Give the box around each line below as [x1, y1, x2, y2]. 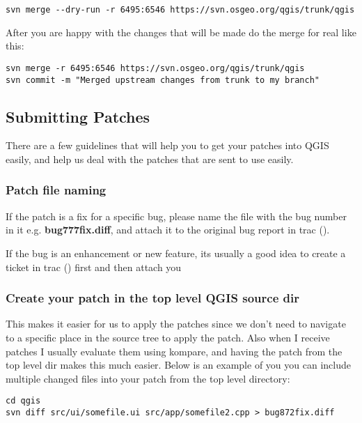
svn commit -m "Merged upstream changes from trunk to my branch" [6, 75, 320, 85]
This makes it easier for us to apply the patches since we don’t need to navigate [6, 316, 346, 331]
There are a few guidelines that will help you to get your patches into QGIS [6, 138, 329, 153]
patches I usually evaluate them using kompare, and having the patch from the [6, 344, 343, 358]
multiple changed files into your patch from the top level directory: [6, 371, 290, 385]
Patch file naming [6, 181, 107, 199]
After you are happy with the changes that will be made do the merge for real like [6, 24, 356, 39]
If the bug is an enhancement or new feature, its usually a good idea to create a [6, 245, 346, 260]
